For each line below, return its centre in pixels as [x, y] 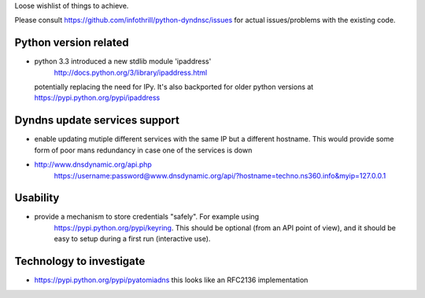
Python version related [72, 43]
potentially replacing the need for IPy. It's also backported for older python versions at [174, 87]
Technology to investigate [80, 261]
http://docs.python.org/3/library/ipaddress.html [131, 72]
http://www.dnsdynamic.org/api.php [93, 164]
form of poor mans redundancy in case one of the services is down [143, 150]
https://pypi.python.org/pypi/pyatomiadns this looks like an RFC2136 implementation [171, 280]
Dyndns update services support [97, 121]
